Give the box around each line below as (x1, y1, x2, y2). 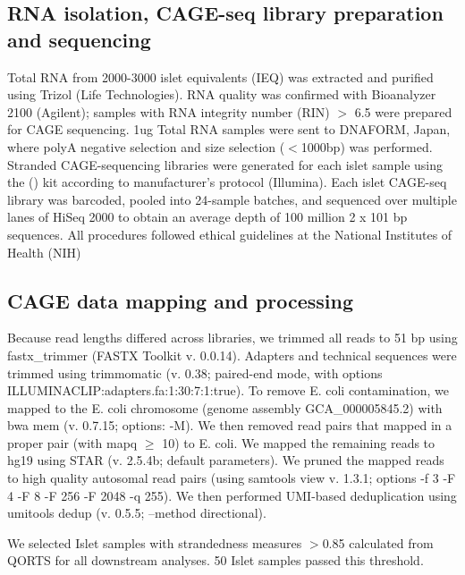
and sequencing (7, 25, 151, 53)
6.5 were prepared (354, 102, 452, 121)
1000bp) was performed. (300, 137, 433, 156)
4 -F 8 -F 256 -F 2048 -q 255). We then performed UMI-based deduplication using (7, 486, 457, 504)
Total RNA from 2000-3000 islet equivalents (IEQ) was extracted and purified (7, 67, 434, 86)
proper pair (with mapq (7, 433, 138, 452)
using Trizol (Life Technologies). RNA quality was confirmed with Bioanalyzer (7, 85, 436, 104)
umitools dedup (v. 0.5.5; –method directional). (7, 503, 266, 522)
